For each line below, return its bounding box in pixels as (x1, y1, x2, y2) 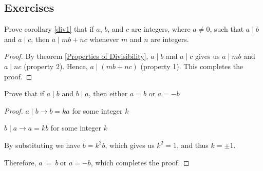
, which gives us (105, 139, 155, 150)
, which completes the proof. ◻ (90, 157, 190, 167)
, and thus (176, 139, 209, 150)
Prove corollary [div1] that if (4, 24, 94, 34)
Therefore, (4, 157, 36, 167)
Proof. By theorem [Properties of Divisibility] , (4, 51, 148, 61)
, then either (88, 88, 128, 99)
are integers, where (131, 24, 191, 34)
